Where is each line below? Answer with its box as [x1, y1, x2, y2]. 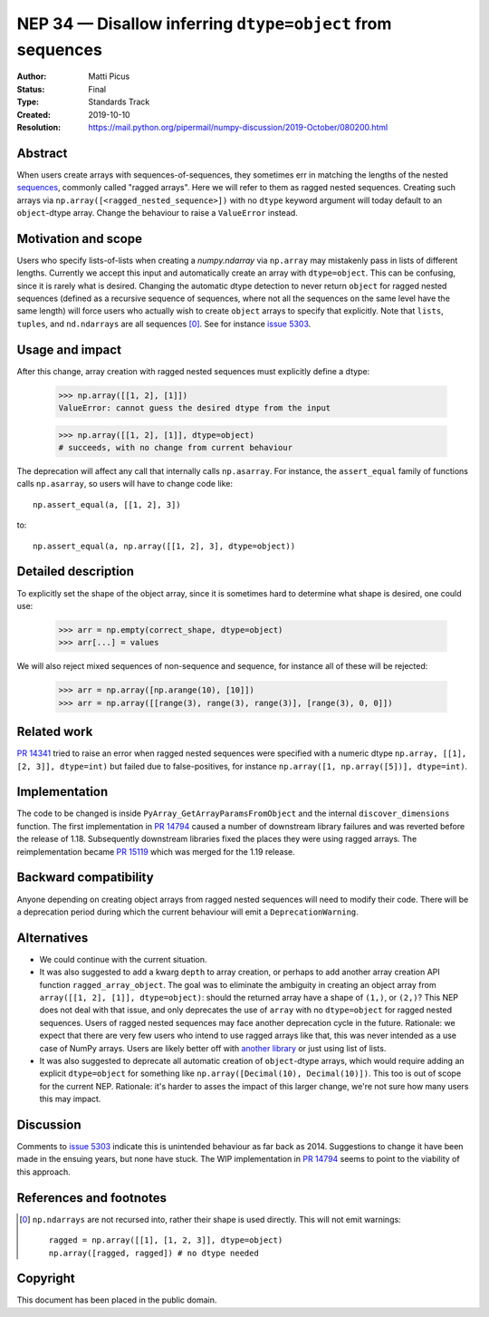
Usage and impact [16, 342, 122, 357]
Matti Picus [88, 71, 130, 82]
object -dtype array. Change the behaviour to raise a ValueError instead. [16, 207, 298, 218]
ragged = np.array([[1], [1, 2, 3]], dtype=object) [48, 1235, 283, 1245]
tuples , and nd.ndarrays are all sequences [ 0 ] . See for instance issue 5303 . [16, 318, 312, 329]
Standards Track [88, 96, 150, 108]
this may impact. [39, 1093, 101, 1105]
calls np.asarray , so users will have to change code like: [16, 479, 234, 489]
